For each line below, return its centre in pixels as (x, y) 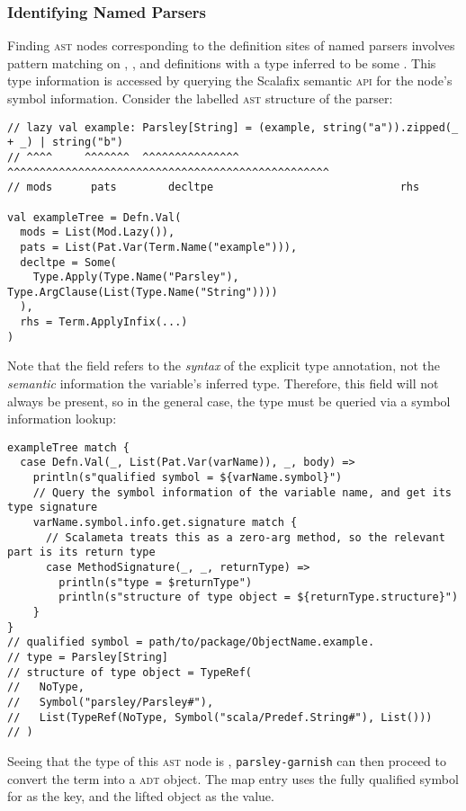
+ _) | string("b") (65, 143)
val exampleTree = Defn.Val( (94, 217)
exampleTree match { (69, 447)
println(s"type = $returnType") (156, 582)
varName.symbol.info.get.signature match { (165, 523)
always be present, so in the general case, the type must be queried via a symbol (229, 401)
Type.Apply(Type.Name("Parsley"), (136, 277)
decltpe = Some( (68, 262)
